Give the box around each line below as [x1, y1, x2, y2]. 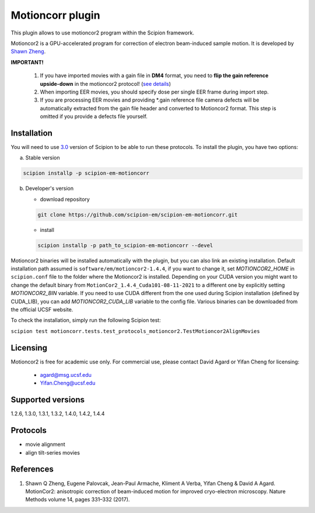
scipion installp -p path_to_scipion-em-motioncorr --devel [37, 242, 213, 248]
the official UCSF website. [10, 306, 73, 313]
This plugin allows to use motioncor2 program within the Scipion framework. [10, 29, 195, 36]
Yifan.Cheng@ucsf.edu [40, 380, 96, 387]
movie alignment [25, 441, 65, 448]
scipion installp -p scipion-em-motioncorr [23, 170, 150, 176]
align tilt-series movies [25, 449, 80, 456]
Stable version [25, 154, 61, 161]
